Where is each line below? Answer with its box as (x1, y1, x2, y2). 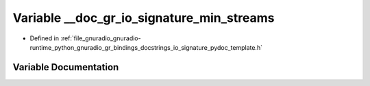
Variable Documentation (12, 61, 119, 73)
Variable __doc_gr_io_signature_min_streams (12, 10, 275, 25)
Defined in (29, 34, 60, 42)
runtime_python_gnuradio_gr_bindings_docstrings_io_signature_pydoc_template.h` (29, 43, 263, 51)
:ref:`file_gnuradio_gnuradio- (60, 34, 141, 42)
